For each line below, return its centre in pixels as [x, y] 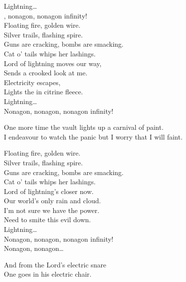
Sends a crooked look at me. [46, 73]
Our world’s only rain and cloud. [53, 201]
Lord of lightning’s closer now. [49, 191]
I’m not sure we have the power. [52, 210]
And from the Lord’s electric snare [55, 264]
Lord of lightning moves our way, [53, 63]
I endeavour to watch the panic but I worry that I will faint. [93, 136]
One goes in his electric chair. [48, 274]
